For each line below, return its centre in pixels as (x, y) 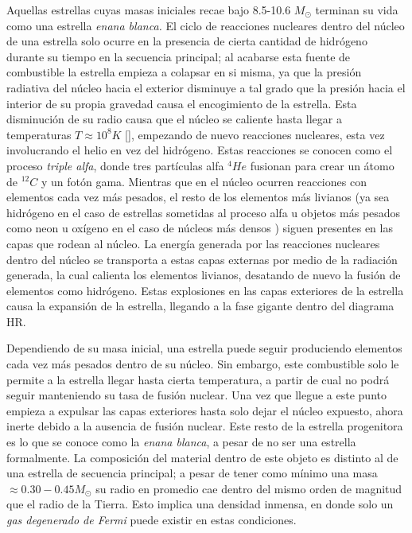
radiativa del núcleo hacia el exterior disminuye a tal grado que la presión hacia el (206, 87)
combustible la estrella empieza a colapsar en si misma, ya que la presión (184, 72)
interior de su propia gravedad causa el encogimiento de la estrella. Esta (182, 103)
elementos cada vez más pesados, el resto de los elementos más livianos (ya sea (198, 197)
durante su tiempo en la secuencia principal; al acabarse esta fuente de (179, 56)
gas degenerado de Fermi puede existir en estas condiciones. (152, 519)
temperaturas (39, 134)
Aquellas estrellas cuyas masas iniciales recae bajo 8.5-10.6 (149, 10)
